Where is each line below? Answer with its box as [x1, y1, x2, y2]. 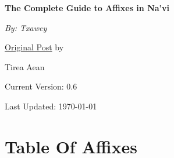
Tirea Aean [5, 60, 45, 73]
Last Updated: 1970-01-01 [5, 99, 97, 112]
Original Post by [5, 41, 64, 53]
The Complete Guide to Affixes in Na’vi [5, 2, 169, 13]
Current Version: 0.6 [5, 80, 77, 92]
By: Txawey [5, 21, 47, 33]
